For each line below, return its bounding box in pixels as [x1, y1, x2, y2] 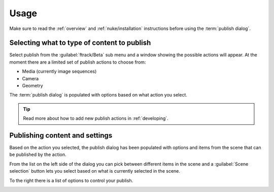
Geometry [22, 83, 43, 89]
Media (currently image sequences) [22, 69, 97, 75]
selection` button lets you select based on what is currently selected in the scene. [9, 168, 180, 174]
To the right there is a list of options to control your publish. [9, 177, 133, 183]
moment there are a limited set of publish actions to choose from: [9, 59, 146, 65]
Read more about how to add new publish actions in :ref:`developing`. [23, 115, 168, 121]
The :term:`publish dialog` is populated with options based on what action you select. [9, 92, 187, 98]
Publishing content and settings [9, 131, 113, 140]
